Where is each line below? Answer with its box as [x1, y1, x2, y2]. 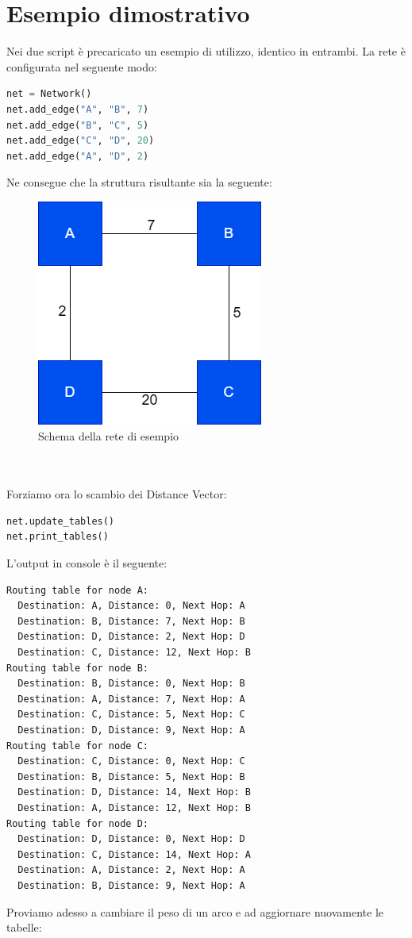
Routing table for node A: [6, 584, 148, 596]
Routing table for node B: [6, 662, 148, 674]
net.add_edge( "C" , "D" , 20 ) [6, 135, 155, 147]
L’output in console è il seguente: [6, 555, 167, 571]
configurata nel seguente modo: [6, 58, 157, 75]
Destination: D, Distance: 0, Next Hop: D [17, 833, 245, 845]
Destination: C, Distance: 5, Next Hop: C [17, 709, 245, 721]
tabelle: [6, 919, 42, 936]
